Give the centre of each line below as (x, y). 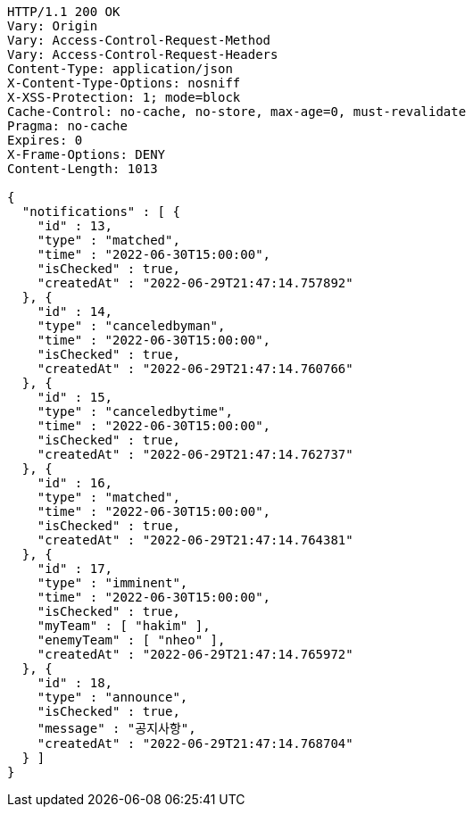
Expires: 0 (45, 140)
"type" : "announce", (112, 697)
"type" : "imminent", (112, 583)
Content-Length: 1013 (83, 169)
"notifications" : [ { (101, 212)
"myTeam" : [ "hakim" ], (124, 626)
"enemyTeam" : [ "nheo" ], (131, 640)
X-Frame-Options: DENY (87, 154)
